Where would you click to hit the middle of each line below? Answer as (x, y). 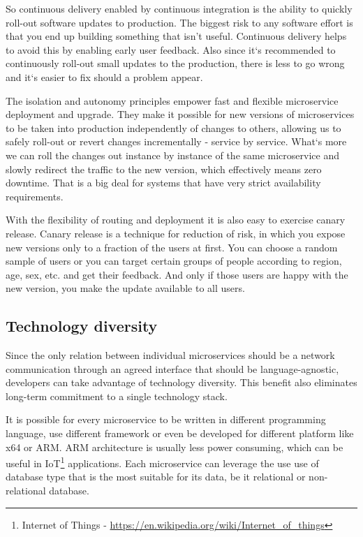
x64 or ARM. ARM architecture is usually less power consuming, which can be (175, 447)
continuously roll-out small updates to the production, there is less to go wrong (175, 63)
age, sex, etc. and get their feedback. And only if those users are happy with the (177, 274)
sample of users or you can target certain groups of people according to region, (174, 261)
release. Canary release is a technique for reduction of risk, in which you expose (176, 233)
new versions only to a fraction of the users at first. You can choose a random (172, 247)
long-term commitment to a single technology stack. (117, 396)
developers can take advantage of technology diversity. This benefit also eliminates (181, 382)
